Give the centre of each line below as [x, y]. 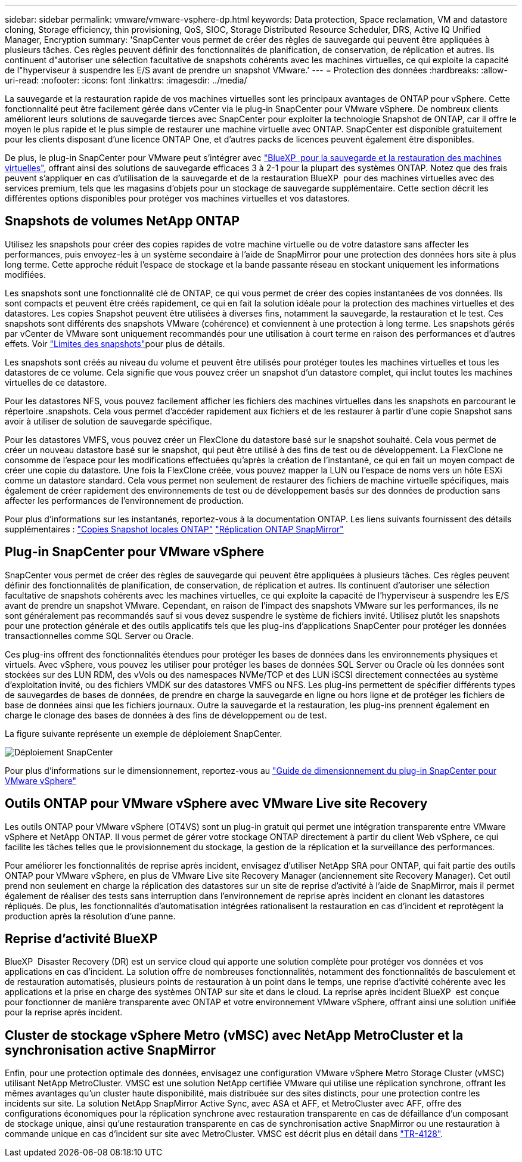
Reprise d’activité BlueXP [81, 938]
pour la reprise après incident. [64, 1012]
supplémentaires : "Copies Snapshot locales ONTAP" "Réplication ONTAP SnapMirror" [174, 529]
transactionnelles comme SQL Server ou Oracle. [99, 636]
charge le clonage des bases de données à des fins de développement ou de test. [166, 715]
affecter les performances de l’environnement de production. [124, 500]
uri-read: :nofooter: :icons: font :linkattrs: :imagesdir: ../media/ [126, 80]
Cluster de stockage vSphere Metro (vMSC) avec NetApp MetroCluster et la [234, 1035]
